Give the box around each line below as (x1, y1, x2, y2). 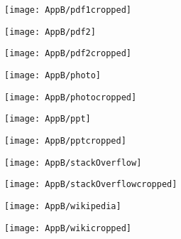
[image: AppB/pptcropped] (4, 135, 126, 146)
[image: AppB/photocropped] (4, 92, 137, 102)
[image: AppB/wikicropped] (4, 223, 131, 233)
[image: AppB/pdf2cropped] (4, 48, 131, 59)
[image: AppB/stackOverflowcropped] (4, 179, 177, 190)
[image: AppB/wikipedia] (4, 201, 121, 211)
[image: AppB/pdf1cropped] (4, 5, 131, 15)
